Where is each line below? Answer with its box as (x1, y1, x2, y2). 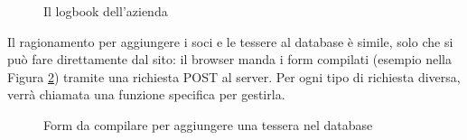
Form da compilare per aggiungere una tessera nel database (43, 115, 373, 134)
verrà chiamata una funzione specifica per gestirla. (7, 85, 285, 104)
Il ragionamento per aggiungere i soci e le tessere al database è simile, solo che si (7, 32, 453, 51)
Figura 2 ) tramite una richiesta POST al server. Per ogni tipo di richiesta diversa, (7, 67, 461, 86)
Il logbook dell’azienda (43, 2, 168, 20)
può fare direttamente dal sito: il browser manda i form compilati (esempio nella (7, 50, 452, 69)
